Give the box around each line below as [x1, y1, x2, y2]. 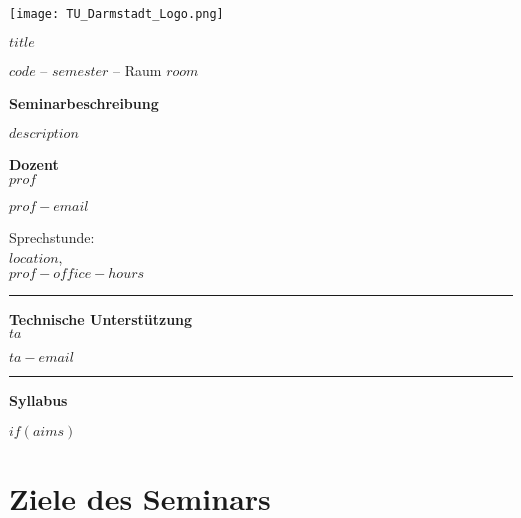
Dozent [9, 153, 59, 174]
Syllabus [9, 390, 68, 411]
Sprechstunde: [9, 227, 95, 248]
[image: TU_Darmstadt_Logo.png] [9, 7, 224, 21]
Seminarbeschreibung [9, 93, 159, 114]
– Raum [113, 59, 162, 80]
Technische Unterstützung [9, 308, 193, 329]
